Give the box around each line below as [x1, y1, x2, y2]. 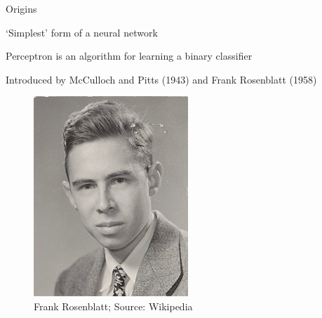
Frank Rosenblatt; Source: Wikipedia [34, 298, 193, 313]
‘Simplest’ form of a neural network [6, 25, 158, 39]
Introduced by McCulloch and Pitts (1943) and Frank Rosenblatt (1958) [6, 72, 317, 86]
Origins [6, 1, 37, 15]
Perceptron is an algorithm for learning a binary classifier [6, 48, 253, 63]
